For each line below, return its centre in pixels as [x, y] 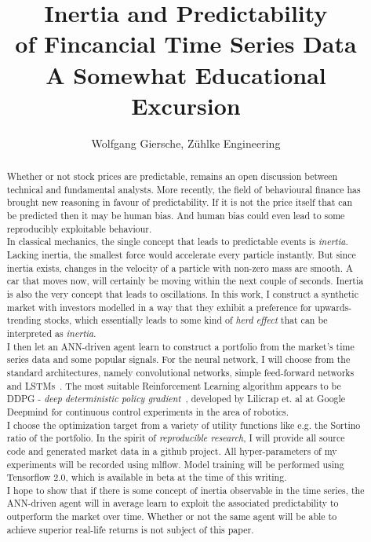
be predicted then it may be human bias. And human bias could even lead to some [176, 216]
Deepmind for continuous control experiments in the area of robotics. [148, 411]
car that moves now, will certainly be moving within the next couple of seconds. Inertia [185, 281]
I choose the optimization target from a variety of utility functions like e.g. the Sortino [184, 425]
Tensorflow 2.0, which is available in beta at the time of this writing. [147, 477]
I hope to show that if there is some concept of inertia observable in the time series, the [185, 490]
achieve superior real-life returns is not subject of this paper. [130, 529]
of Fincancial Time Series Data [186, 44]
